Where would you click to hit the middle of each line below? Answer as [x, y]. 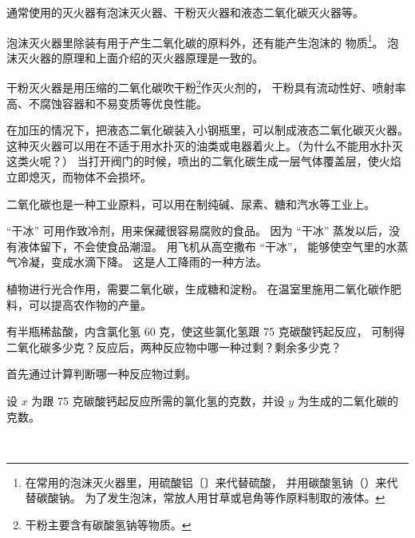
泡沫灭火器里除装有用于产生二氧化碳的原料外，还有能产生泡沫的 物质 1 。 [195, 41]
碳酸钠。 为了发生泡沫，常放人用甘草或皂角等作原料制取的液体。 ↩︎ [211, 498]
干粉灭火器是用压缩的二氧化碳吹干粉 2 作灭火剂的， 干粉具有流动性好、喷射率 [206, 86]
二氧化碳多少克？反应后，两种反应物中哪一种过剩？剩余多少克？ [174, 347]
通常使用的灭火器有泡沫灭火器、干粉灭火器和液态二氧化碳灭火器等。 [185, 12]
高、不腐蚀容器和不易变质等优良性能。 [107, 103]
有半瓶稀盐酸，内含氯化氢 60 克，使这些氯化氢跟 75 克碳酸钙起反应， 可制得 [206, 331]
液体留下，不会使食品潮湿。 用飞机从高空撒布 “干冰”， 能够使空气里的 [202, 246]
